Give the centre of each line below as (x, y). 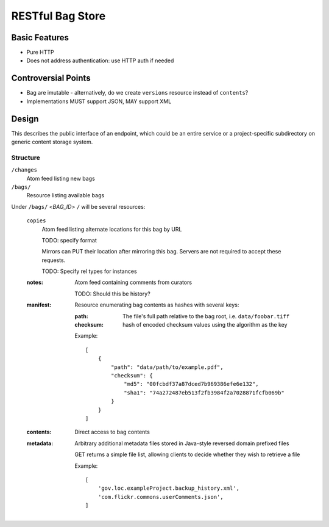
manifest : (39, 305)
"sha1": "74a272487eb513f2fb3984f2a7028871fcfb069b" (204, 393)
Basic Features (40, 38)
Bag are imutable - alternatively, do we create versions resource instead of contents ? (137, 93)
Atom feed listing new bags (61, 178)
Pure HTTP (40, 53)
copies (36, 221)
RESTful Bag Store (58, 16)
